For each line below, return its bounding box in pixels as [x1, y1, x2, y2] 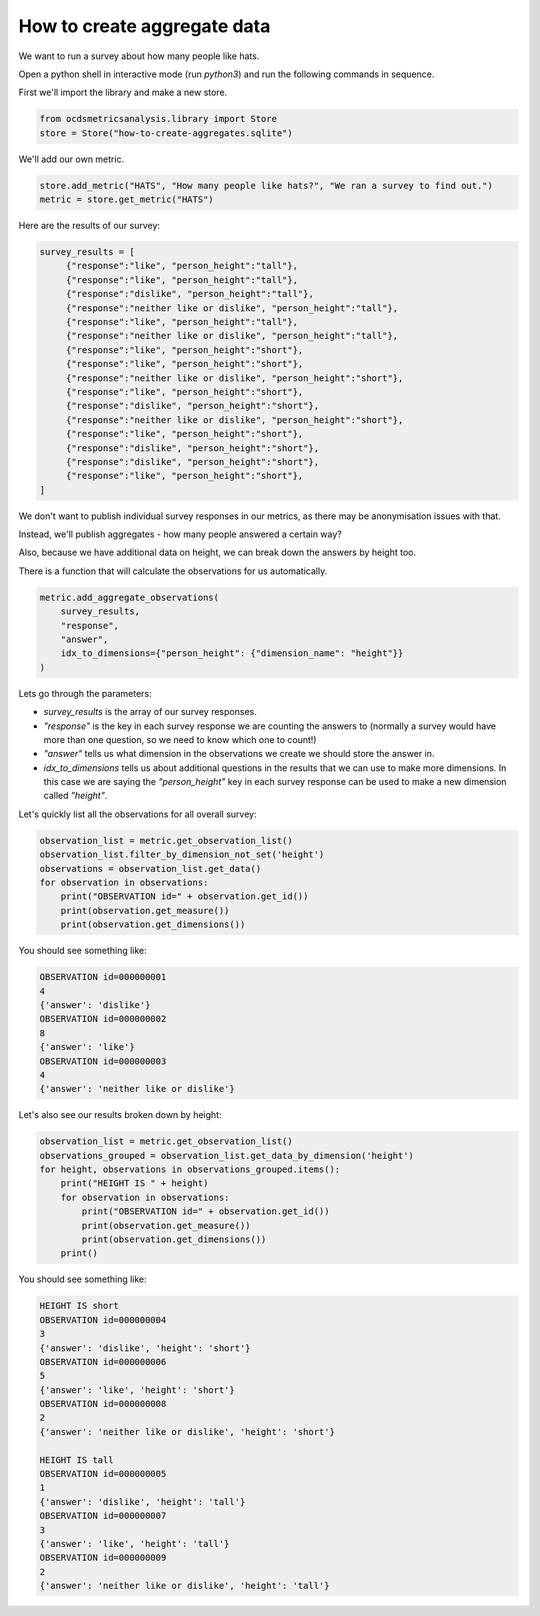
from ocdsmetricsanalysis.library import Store [39, 113, 277, 125]
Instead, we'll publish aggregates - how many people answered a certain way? [18, 528, 342, 540]
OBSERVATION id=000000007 [39, 1510, 167, 1522]
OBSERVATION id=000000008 [39, 1398, 167, 1410]
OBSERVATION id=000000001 [39, 971, 167, 983]
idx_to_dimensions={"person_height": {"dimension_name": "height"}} [60, 648, 404, 659]
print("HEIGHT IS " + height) [60, 1178, 209, 1189]
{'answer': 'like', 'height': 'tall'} [39, 1538, 230, 1549]
